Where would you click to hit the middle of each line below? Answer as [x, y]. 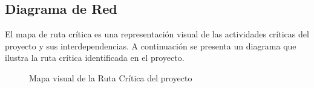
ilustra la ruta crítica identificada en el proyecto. [95, 58]
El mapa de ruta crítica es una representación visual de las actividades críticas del [157, 34]
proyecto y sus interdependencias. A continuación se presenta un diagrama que [151, 46]
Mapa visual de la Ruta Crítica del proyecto [111, 77]
